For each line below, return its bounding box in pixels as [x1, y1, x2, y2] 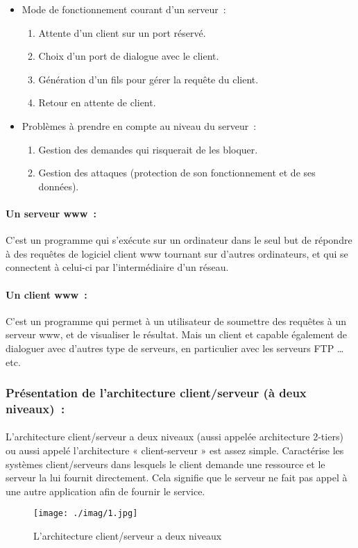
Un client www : [6, 287, 87, 301]
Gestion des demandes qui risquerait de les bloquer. [38, 142, 258, 156]
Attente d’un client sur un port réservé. [38, 25, 206, 40]
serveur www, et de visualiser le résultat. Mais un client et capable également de [6, 327, 348, 342]
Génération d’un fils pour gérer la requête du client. [38, 72, 259, 86]
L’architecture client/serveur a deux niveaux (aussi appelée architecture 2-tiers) [6, 429, 343, 444]
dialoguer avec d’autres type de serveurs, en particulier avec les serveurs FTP [6, 340, 334, 355]
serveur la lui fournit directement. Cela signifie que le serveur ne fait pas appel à [6, 470, 348, 485]
